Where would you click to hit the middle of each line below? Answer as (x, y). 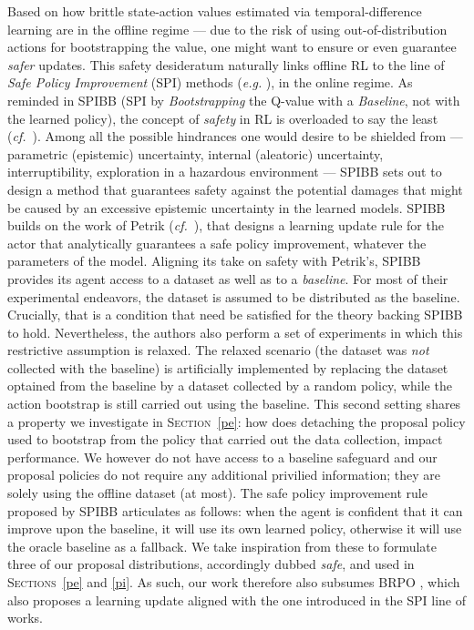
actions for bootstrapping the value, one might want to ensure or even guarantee (232, 47)
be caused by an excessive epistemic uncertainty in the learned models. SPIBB (227, 207)
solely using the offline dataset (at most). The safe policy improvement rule (217, 493)
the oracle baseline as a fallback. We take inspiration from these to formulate (222, 546)
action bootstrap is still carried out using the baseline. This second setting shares (234, 404)
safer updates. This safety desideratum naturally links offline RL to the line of (226, 64)
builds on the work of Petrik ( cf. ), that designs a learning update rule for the (226, 225)
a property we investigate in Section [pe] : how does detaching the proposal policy (237, 421)
